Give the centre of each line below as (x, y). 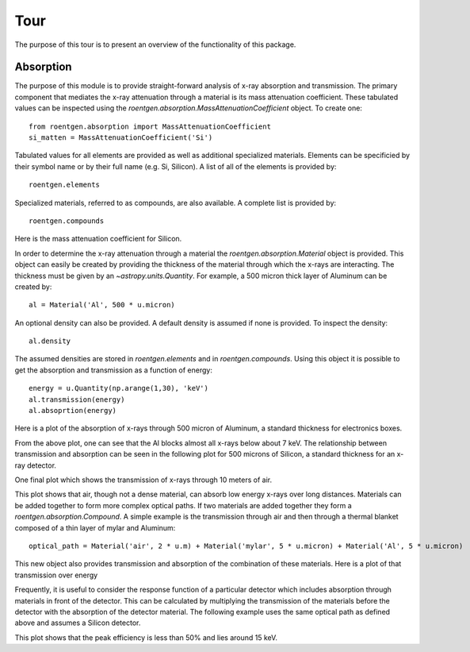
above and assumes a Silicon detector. (78, 623)
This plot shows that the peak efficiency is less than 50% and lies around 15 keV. (146, 637)
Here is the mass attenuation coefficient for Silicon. (98, 239)
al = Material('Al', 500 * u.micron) (102, 305)
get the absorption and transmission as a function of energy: (114, 370)
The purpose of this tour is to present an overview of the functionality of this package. (155, 44)
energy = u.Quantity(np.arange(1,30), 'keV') (119, 388)
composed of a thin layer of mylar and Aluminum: (95, 527)
